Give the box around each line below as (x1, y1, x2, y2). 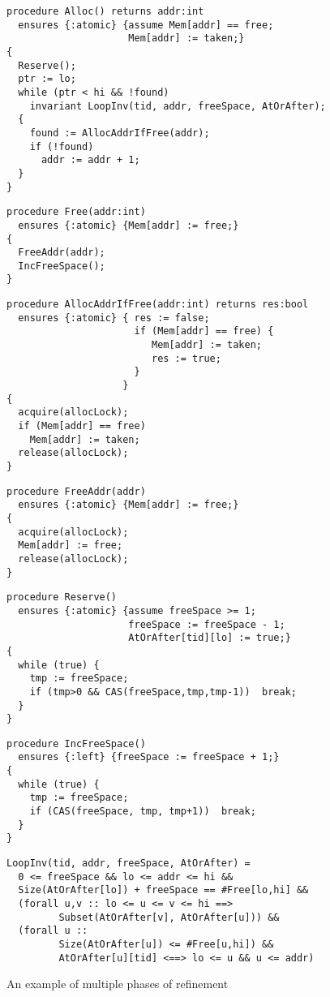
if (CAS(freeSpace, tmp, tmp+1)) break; (29, 806, 256, 818)
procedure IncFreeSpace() (6, 737, 146, 750)
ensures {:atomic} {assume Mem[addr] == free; (18, 19, 274, 31)
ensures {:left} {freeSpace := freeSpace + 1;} (18, 751, 280, 763)
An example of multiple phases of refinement (6, 975, 229, 992)
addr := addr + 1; (41, 154, 140, 166)
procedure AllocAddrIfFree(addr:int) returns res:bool (6, 299, 309, 311)
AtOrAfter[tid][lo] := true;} (128, 632, 291, 644)
